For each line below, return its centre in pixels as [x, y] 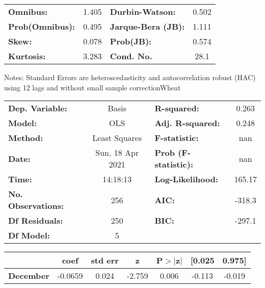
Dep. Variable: [38, 108]
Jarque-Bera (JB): [147, 26]
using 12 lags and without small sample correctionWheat [92, 87]
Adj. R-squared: [187, 123]
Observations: [36, 206]
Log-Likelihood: [187, 179]
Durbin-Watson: [143, 11]
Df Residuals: [36, 221]
